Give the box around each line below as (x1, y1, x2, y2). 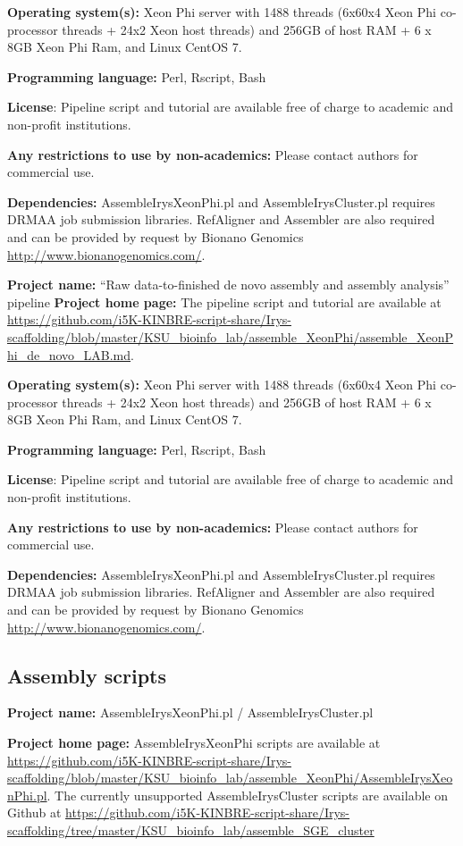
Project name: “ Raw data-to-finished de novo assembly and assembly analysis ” (7, 275, 450, 294)
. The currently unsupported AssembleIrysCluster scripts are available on (46, 785, 448, 804)
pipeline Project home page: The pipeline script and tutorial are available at (7, 292, 442, 311)
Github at (7, 803, 62, 822)
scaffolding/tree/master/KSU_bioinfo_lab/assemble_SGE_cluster (7, 820, 375, 839)
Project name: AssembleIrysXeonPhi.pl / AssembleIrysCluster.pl (7, 703, 374, 722)
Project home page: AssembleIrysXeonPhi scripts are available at (7, 733, 381, 752)
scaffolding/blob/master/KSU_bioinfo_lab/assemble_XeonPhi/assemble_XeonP (7, 327, 454, 346)
